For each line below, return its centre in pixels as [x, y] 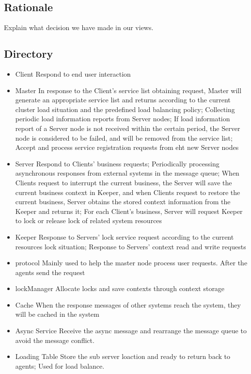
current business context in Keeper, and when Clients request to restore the [128, 192]
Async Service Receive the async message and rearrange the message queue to [131, 331]
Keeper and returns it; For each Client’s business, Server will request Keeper [129, 211]
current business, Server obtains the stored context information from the [123, 202]
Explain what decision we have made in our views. [79, 27]
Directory [29, 54]
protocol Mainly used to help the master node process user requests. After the [131, 263]
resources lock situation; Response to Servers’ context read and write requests [131, 246]
